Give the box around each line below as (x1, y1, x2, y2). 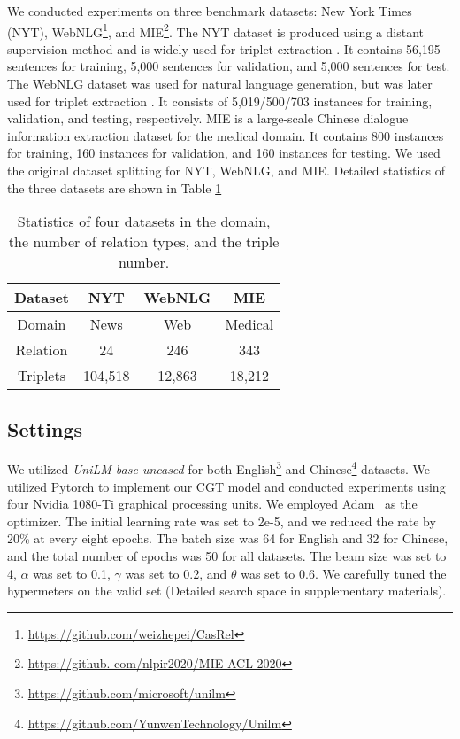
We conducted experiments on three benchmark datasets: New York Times (7, 2, 412, 19)
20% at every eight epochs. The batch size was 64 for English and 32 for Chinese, (7, 529, 448, 548)
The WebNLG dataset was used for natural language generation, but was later (7, 74, 433, 93)
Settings (7, 415, 82, 442)
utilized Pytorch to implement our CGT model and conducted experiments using (7, 477, 446, 495)
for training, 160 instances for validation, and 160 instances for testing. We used (7, 144, 441, 162)
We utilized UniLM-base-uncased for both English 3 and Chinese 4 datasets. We (7, 457, 431, 478)
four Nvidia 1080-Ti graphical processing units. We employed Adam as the (7, 494, 418, 513)
